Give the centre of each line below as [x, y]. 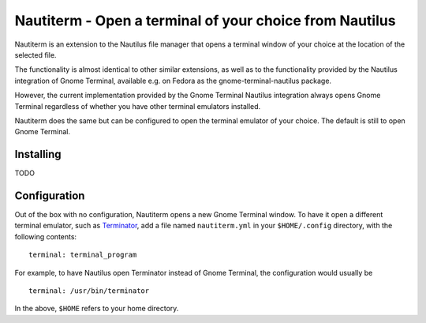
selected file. [35, 54]
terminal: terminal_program [83, 255]
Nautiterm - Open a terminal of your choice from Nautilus [205, 21]
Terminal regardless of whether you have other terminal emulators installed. [138, 106]
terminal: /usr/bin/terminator [89, 291]
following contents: [46, 236]
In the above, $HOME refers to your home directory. [97, 309]
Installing [38, 154]
